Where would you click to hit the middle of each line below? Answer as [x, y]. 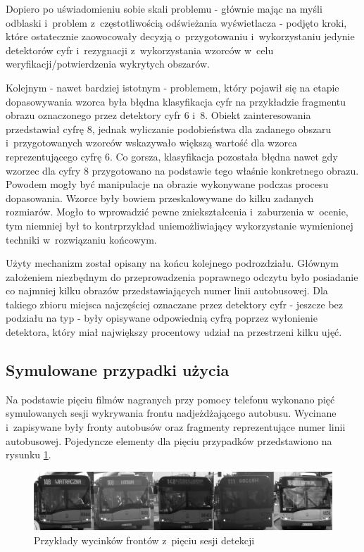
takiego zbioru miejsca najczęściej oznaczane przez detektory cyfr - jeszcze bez [175, 304]
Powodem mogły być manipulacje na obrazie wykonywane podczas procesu [167, 184]
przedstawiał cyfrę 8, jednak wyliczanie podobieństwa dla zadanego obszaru [169, 128]
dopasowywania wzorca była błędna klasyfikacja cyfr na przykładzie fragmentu [176, 101]
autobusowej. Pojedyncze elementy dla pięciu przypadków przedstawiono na [169, 440]
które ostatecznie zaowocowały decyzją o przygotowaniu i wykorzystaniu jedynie [180, 36]
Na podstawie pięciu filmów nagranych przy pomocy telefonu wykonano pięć [170, 399]
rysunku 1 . [29, 454]
